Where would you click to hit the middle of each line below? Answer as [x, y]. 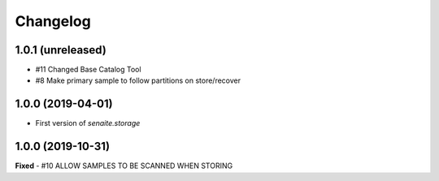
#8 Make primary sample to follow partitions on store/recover [138, 80]
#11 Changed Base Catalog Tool [88, 70]
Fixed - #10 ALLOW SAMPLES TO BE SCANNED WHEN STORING [124, 166]
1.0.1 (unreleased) [61, 50]
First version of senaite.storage [88, 123]
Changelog [53, 21]
